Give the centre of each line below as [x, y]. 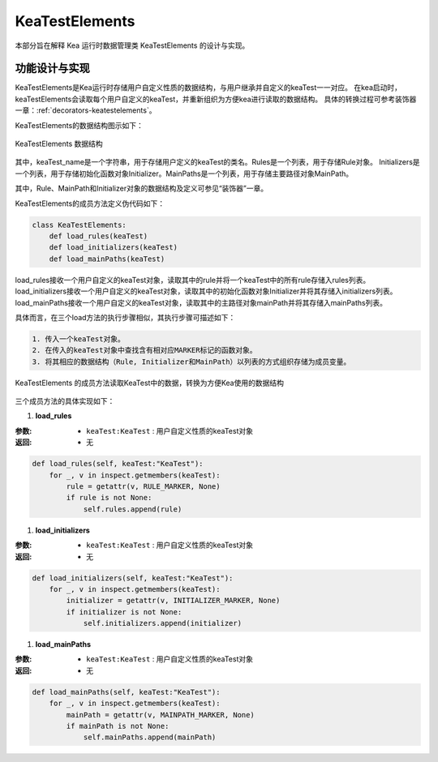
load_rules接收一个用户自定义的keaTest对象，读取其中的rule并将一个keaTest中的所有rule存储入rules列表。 [193, 280]
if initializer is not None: [124, 612]
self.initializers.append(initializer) [163, 623]
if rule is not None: [109, 498]
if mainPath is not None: [118, 726]
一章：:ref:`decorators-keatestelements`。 [86, 110]
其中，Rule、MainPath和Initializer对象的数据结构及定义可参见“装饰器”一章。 [141, 188]
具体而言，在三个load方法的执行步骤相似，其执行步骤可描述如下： [125, 317]
